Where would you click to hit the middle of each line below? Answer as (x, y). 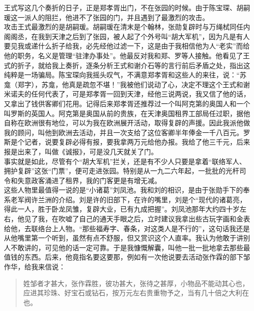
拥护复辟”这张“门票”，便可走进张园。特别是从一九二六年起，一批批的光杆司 (125, 171)
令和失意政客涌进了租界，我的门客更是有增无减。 (83, 180)
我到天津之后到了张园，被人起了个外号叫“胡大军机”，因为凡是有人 (144, 36)
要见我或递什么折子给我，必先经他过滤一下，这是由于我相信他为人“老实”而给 (127, 46)
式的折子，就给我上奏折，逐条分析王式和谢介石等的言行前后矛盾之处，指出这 (127, 65)
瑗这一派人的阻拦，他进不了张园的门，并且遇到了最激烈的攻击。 (106, 17)
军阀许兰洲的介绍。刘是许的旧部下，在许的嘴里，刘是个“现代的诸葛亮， (132, 199)
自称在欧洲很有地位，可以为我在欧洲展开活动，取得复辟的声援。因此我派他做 (127, 123)
